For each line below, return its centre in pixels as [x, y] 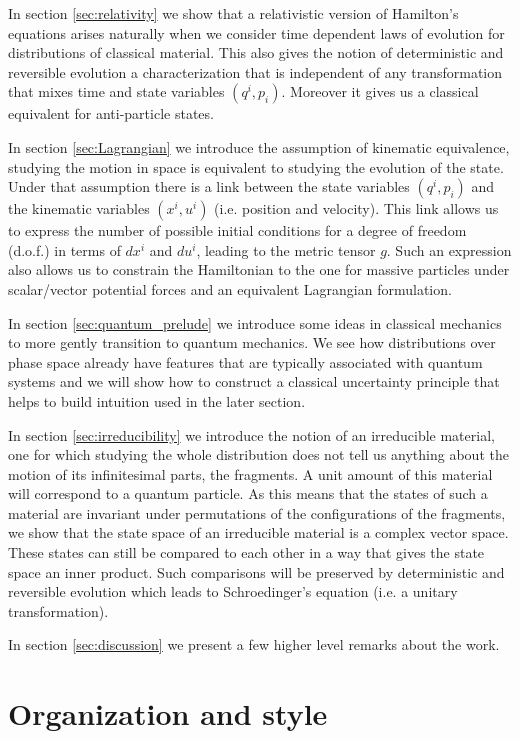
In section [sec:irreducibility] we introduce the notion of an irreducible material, [251, 434]
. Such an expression [449, 249]
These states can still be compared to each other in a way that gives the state [246, 552]
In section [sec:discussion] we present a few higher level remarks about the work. [254, 644]
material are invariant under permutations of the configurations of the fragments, [257, 512]
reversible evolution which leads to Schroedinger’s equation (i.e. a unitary [233, 591]
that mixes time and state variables [116, 91]
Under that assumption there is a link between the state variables [209, 186]
